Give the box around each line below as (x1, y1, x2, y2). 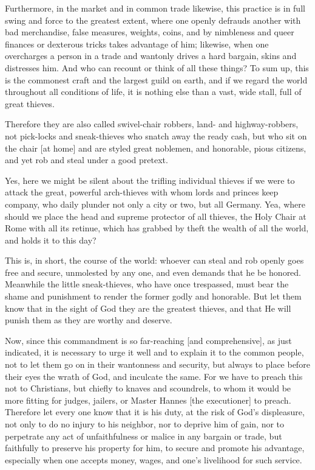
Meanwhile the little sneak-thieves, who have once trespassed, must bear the (5, 278, 289, 290)
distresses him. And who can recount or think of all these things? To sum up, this (5, 61, 309, 74)
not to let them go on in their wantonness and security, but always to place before (5, 358, 310, 371)
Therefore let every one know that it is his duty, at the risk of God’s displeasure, (5, 405, 305, 418)
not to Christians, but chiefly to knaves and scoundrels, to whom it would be (5, 382, 291, 395)
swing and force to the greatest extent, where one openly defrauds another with (5, 13, 301, 26)
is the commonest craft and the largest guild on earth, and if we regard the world (5, 73, 308, 86)
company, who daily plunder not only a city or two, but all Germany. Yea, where (5, 197, 305, 210)
